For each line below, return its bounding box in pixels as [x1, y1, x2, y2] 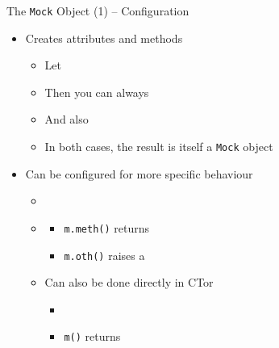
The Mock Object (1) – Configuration [6, 2, 189, 19]
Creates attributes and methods [25, 29, 183, 46]
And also [44, 111, 89, 128]
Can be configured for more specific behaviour [25, 165, 253, 182]
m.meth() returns [64, 219, 150, 236]
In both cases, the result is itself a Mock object [44, 138, 273, 155]
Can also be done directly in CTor [44, 274, 214, 291]
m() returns [64, 328, 121, 345]
